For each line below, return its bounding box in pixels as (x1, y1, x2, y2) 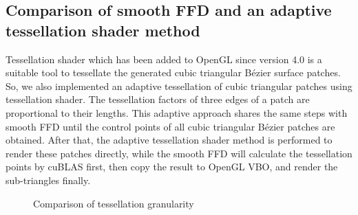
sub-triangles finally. (6, 172, 91, 187)
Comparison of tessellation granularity (33, 196, 194, 210)
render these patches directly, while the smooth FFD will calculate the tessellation (6, 146, 352, 160)
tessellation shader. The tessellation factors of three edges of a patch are (6, 92, 310, 106)
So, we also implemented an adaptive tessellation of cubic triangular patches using (6, 78, 352, 93)
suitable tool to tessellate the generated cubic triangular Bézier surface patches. (6, 65, 341, 80)
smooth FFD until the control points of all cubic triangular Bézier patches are (6, 119, 335, 133)
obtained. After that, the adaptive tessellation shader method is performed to (6, 133, 333, 147)
